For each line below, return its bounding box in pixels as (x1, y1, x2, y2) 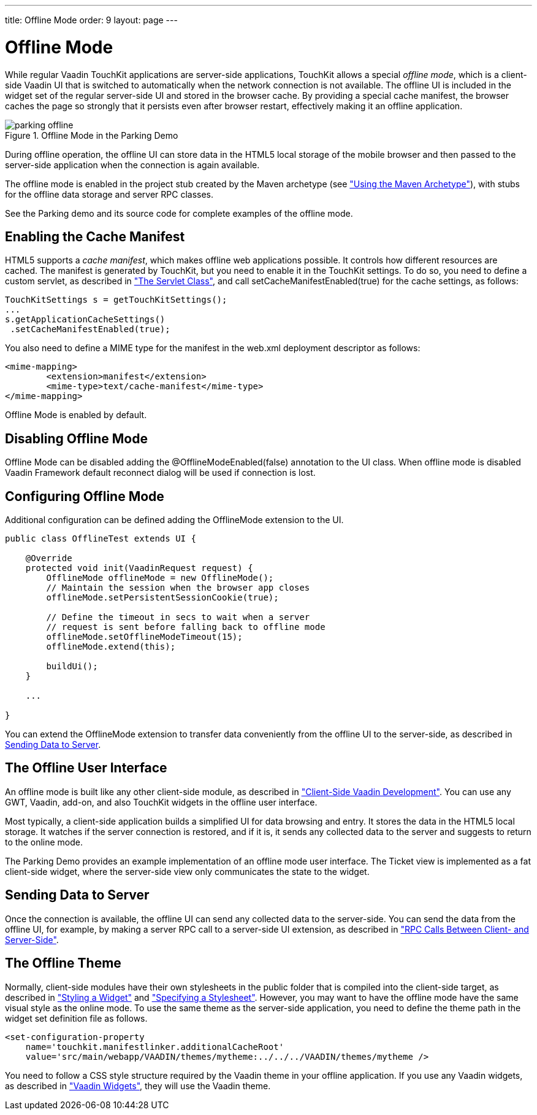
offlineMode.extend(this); (46, 642, 176, 652)
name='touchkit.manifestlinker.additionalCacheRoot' (25, 1041, 284, 1052)
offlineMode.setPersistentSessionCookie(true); (46, 592, 279, 603)
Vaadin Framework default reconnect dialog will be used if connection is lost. (5, 467, 316, 478)
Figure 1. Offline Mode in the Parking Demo (5, 130, 178, 141)
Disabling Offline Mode (5, 430, 148, 446)
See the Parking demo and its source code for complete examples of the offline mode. (5, 208, 353, 219)
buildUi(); (46, 661, 98, 672)
